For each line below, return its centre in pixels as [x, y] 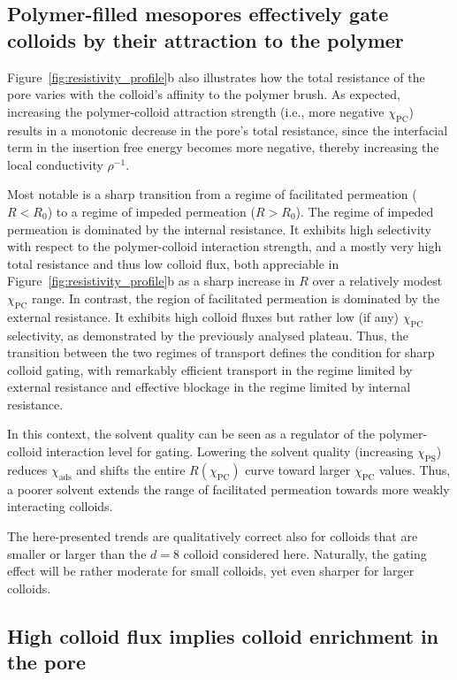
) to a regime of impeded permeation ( [151, 211]
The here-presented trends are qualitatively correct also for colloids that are [213, 536]
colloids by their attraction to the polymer [206, 39]
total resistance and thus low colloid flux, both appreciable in [173, 263]
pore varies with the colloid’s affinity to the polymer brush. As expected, [204, 94]
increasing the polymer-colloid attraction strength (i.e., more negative [196, 111]
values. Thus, [415, 469]
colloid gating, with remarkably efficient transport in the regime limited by [210, 369]
